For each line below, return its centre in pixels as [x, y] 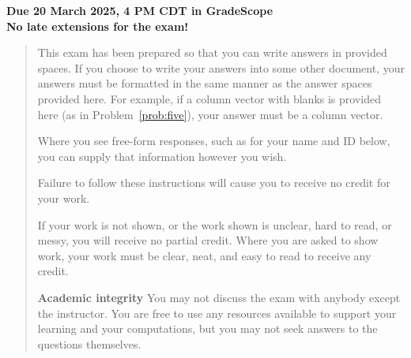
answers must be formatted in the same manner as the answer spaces [205, 83]
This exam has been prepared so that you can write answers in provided [212, 52]
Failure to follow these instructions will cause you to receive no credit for [214, 183]
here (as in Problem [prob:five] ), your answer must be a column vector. [210, 114]
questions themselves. [89, 343]
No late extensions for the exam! [98, 26]
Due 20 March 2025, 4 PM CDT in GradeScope [140, 10]
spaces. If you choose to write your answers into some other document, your [221, 67]
